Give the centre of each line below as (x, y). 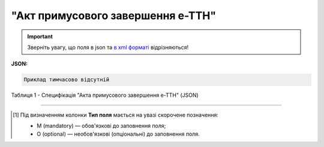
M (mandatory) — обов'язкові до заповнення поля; (101, 126)
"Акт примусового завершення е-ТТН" (113, 16)
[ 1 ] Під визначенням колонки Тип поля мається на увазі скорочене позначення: (116, 115)
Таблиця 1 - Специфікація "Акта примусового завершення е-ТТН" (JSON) (105, 95)
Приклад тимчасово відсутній (67, 80)
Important (40, 36)
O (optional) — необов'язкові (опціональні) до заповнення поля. (118, 134)
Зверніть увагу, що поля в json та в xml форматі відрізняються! (108, 47)
